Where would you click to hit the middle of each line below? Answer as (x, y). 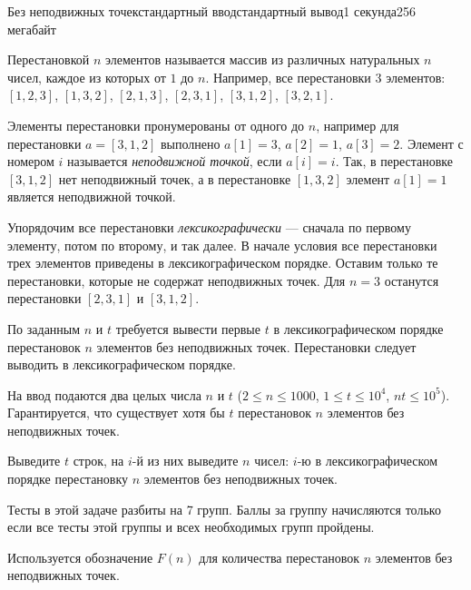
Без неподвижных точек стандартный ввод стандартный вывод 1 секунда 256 (212, 11)
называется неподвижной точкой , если (175, 161)
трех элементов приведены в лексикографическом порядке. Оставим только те (223, 263)
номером (31, 161)
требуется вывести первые (188, 328)
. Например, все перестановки (288, 77)
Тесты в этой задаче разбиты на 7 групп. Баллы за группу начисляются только (224, 509)
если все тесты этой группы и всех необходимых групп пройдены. (191, 527)
